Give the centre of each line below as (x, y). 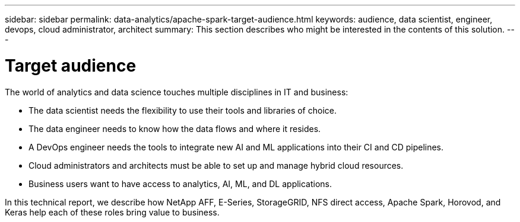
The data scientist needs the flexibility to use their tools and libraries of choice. (183, 110)
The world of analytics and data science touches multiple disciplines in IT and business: (177, 92)
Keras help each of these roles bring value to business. (112, 212)
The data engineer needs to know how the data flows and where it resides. (175, 128)
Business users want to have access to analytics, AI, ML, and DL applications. (180, 184)
